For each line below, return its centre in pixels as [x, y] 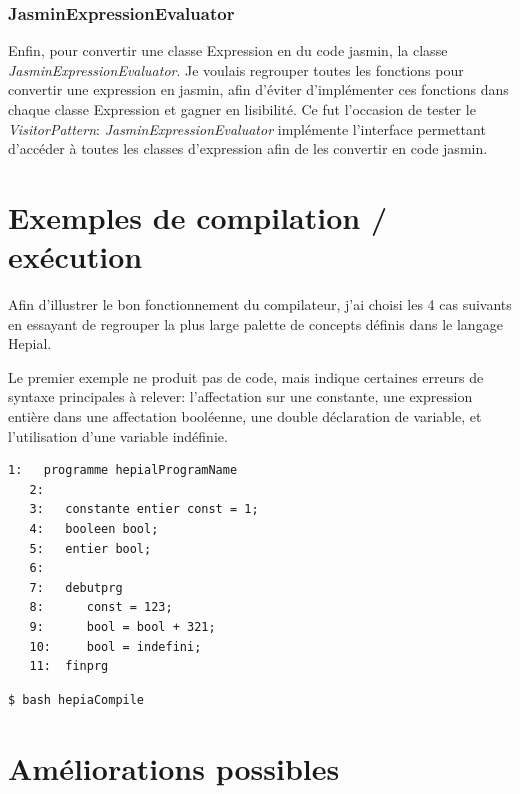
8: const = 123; [101, 607]
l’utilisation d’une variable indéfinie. [118, 435]
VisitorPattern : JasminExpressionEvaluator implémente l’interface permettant [247, 128]
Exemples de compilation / [198, 216]
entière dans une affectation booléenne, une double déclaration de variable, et [245, 416]
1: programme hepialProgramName [123, 470]
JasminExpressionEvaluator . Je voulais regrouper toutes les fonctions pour [236, 69]
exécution [75, 256]
